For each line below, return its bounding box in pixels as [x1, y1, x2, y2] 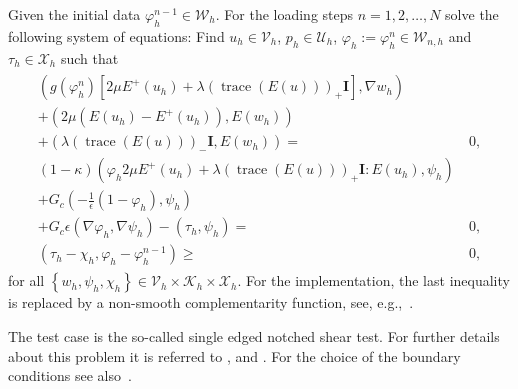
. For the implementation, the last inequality [237, 270, 510, 291]
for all [8, 270, 45, 291]
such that [60, 47, 119, 68]
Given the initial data [8, 4, 141, 24]
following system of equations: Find [8, 25, 225, 46]
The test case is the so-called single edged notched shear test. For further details [8, 326, 500, 347]
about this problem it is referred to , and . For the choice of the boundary [8, 345, 461, 366]
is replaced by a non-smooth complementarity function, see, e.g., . [8, 292, 414, 313]
